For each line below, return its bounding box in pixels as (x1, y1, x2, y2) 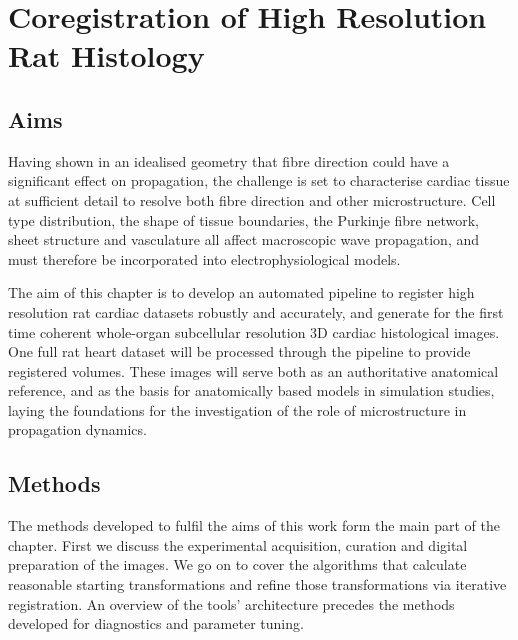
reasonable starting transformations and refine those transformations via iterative (8, 574, 507, 595)
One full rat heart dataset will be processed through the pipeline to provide (8, 341, 471, 362)
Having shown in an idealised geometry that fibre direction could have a (8, 150, 450, 171)
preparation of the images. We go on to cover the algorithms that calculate (8, 554, 467, 575)
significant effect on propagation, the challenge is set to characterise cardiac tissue (8, 170, 510, 191)
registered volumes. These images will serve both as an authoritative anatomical (8, 360, 499, 381)
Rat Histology (8, 35, 205, 76)
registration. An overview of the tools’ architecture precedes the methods (8, 593, 455, 614)
